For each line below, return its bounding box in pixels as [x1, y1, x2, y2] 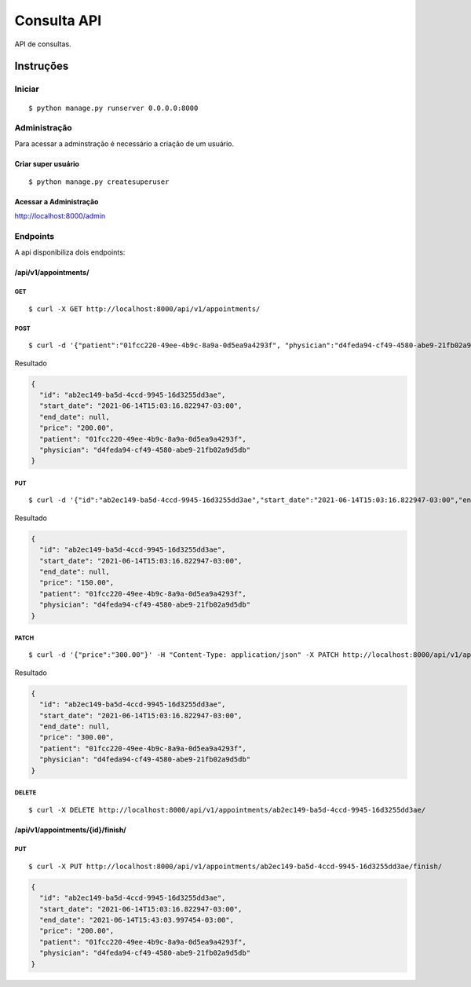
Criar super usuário [14, 159, 80, 168]
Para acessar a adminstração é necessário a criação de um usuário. [14, 138, 235, 149]
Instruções [14, 60, 69, 73]
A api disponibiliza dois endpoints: [14, 248, 126, 257]
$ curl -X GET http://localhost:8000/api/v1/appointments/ [28, 304, 261, 314]
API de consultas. [14, 39, 71, 49]
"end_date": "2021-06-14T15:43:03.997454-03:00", [39, 915, 235, 925]
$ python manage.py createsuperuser [28, 178, 170, 186]
